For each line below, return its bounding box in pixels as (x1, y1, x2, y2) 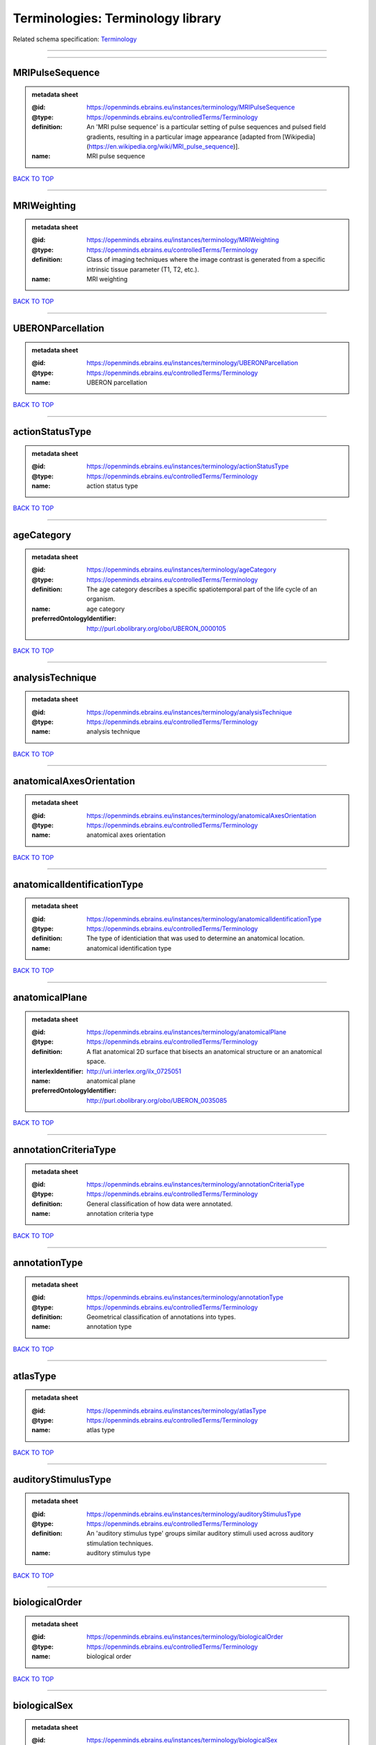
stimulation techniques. (86, 1539, 153, 1547)
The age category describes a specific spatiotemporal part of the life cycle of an (86, 585, 318, 593)
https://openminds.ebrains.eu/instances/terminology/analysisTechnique (86, 708, 292, 716)
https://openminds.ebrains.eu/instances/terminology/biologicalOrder (86, 1633, 283, 1641)
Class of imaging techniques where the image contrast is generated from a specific (86, 255, 326, 264)
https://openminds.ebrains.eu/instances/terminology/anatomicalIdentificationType (86, 914, 322, 923)
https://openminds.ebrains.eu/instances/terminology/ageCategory (86, 565, 276, 574)
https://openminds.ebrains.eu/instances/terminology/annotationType (86, 1293, 283, 1302)
